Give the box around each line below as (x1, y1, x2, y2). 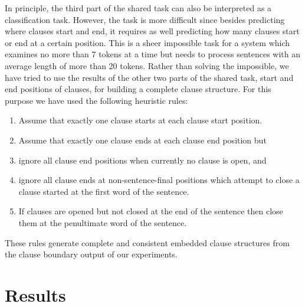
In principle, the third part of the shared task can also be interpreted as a (5, 2, 272, 14)
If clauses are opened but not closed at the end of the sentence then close (18, 205, 283, 217)
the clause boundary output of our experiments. (5, 248, 178, 260)
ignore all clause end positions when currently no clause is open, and (18, 153, 267, 166)
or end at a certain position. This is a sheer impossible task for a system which (5, 36, 290, 48)
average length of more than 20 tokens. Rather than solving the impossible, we (5, 59, 289, 71)
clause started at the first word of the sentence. (18, 185, 189, 197)
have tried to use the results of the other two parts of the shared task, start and (5, 71, 294, 83)
